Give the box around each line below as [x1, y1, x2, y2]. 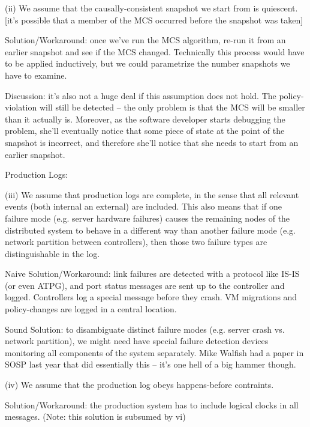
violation [5, 101, 37, 114]
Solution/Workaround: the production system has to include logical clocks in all [5, 398, 299, 411]
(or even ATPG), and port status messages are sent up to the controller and [5, 279, 285, 291]
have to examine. [5, 68, 67, 81]
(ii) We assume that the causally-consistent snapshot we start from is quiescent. [5, 2, 298, 14]
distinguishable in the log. [5, 247, 100, 259]
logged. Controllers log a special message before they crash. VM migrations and [5, 291, 297, 303]
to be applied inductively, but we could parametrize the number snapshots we [5, 57, 290, 70]
